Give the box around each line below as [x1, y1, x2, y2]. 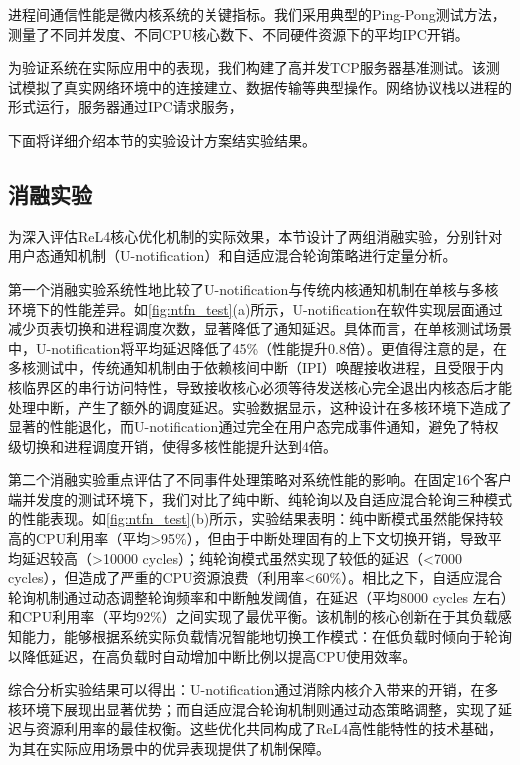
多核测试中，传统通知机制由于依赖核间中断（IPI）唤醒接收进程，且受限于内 [8, 357, 504, 378]
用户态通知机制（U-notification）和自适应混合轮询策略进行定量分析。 [8, 245, 457, 266]
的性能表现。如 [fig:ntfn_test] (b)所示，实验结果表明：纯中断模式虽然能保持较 [8, 508, 504, 529]
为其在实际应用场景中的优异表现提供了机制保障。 [8, 738, 330, 759]
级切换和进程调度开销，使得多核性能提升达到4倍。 [8, 435, 337, 456]
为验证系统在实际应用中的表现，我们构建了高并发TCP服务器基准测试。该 [8, 57, 486, 78]
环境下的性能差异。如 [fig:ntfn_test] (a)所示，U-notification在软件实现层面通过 [8, 298, 503, 319]
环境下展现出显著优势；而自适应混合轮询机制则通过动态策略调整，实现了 [21, 698, 498, 719]
